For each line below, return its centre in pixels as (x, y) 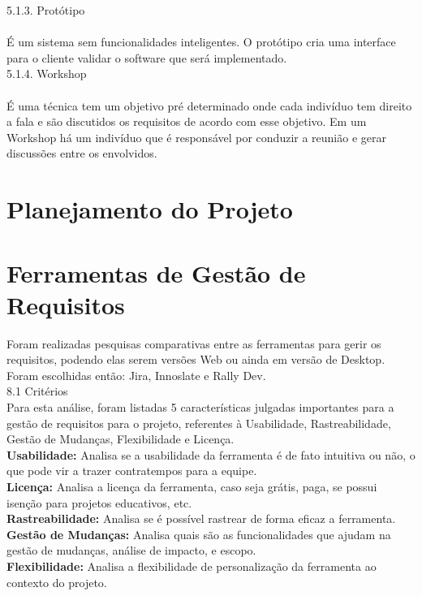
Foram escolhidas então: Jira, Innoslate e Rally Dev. (136, 375)
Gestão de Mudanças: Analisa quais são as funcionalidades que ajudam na (199, 534)
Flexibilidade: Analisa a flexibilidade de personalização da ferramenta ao (192, 566)
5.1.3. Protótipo (46, 10)
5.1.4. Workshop (47, 73)
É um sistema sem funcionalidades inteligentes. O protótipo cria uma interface (201, 42)
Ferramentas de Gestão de (156, 272)
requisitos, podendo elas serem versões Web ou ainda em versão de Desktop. (196, 359)
